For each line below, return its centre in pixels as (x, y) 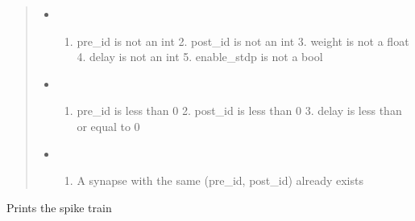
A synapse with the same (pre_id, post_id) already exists (220, 180)
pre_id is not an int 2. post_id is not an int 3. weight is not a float (243, 41)
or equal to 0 (108, 126)
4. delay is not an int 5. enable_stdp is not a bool (200, 57)
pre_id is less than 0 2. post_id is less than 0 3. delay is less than (239, 110)
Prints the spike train (59, 207)
